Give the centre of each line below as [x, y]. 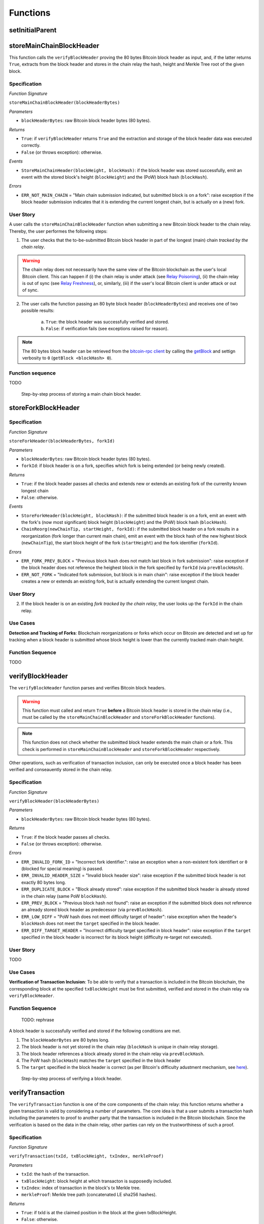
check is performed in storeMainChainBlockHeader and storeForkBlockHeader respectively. [121, 749]
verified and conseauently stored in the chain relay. [61, 770]
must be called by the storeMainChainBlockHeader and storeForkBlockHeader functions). [119, 717]
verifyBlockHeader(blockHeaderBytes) [54, 801]
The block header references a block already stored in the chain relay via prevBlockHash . [113, 1054]
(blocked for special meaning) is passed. [62, 869]
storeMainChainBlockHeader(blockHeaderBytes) [65, 103]
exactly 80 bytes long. [44, 882]
